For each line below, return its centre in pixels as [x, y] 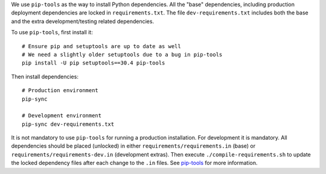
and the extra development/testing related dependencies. [82, 21]
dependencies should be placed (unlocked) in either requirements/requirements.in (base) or [133, 146]
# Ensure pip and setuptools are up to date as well [101, 46]
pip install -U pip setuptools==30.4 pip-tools [94, 63]
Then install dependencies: [45, 76]
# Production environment [60, 91]
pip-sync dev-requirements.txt [68, 124]
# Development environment [62, 116]
